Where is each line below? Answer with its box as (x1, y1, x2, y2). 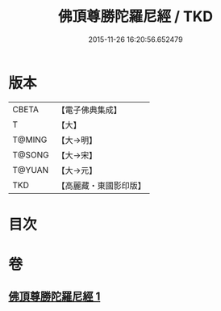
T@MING (12, 134, 48, 145)
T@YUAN (12, 164, 49, 175)
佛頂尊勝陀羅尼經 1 (8, 290, 101, 304)
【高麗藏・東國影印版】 (56, 179, 147, 191)
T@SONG (12, 149, 50, 160)
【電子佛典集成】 (56, 104, 123, 116)
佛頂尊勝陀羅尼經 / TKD (57, 7, 214, 26)
